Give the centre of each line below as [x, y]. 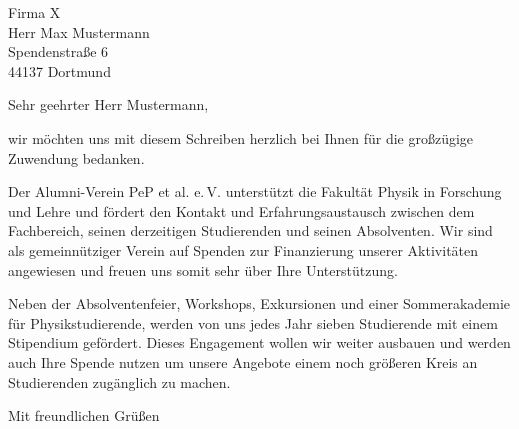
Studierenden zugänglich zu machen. [119, 381]
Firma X [34, 12]
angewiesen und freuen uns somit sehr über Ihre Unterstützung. [203, 269]
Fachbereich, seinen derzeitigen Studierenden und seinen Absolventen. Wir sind [250, 230]
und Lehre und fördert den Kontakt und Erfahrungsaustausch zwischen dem [241, 210]
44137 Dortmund [59, 70]
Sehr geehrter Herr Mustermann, [108, 104]
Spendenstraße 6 [58, 51]
